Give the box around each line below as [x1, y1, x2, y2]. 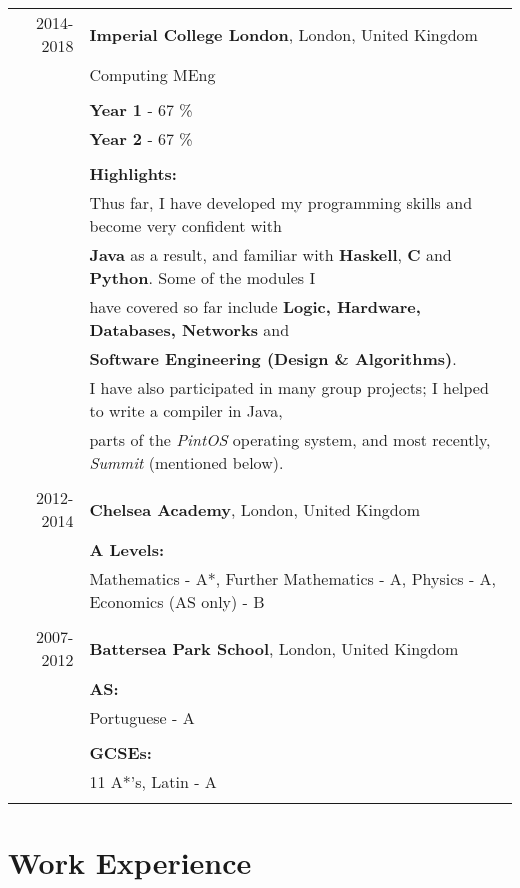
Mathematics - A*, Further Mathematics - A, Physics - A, [89, 567, 497, 590]
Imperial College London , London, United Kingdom [89, 22, 478, 46]
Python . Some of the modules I [89, 266, 316, 289]
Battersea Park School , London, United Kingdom [89, 636, 459, 660]
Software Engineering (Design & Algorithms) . [89, 347, 457, 370]
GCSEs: [89, 741, 152, 764]
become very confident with [89, 214, 282, 237]
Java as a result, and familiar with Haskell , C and [89, 243, 452, 266]
